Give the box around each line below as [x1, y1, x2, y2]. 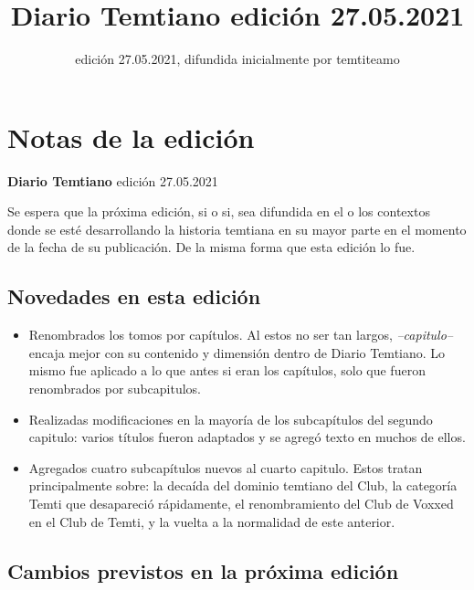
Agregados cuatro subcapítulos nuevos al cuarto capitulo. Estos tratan [28, 458, 423, 477]
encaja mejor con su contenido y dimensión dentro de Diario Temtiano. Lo [28, 342, 446, 362]
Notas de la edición [7, 118, 255, 155]
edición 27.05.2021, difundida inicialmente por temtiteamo [75, 49, 400, 68]
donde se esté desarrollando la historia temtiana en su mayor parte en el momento [7, 219, 467, 238]
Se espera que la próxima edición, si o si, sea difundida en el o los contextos [7, 202, 430, 221]
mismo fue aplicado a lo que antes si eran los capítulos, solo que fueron [28, 361, 426, 380]
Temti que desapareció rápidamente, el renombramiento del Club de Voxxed [28, 493, 454, 512]
